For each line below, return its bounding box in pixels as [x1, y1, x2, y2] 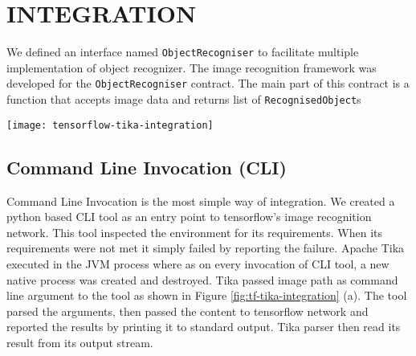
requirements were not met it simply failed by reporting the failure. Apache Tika [6, 239, 405, 256]
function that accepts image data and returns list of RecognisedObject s [6, 91, 361, 108]
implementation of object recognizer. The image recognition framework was [6, 59, 377, 76]
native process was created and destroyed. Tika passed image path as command [6, 271, 398, 288]
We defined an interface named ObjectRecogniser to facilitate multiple [6, 43, 359, 60]
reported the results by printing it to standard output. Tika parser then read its [6, 318, 401, 335]
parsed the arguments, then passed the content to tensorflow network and [6, 302, 369, 319]
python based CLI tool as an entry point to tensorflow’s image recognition [6, 208, 372, 225]
